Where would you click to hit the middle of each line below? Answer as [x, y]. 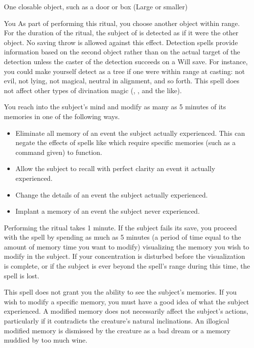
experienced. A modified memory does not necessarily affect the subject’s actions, [126, 311]
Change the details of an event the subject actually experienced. [112, 194]
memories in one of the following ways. [62, 116]
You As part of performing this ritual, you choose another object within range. [122, 23]
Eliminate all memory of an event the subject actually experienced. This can [130, 133]
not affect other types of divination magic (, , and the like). [93, 90]
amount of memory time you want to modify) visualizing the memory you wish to [127, 246]
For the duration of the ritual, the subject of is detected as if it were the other [121, 33]
